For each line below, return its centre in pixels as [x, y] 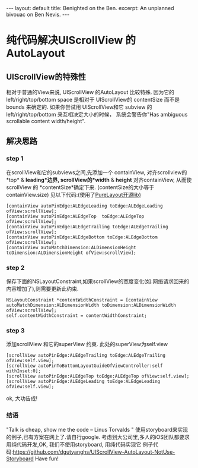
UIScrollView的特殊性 [46, 76]
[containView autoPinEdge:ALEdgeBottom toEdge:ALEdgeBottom [82, 237]
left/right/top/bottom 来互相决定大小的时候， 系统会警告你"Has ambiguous [97, 114]
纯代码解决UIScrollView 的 [71, 40]
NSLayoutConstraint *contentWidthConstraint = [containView [82, 300]
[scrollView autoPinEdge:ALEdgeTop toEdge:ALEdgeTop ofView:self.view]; [98, 376]
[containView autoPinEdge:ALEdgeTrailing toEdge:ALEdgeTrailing [87, 227]
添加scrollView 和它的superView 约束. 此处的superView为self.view [87, 344]
